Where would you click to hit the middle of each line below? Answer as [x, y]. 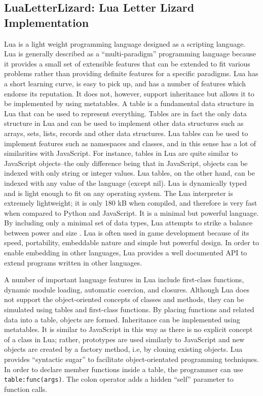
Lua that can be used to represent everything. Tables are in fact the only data [125, 113]
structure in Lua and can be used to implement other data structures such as [124, 123]
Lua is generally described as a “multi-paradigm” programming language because [130, 54]
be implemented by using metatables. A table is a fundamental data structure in [129, 103]
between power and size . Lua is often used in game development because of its [127, 232]
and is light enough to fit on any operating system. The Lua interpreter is [119, 193]
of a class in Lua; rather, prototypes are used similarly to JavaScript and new [124, 339]
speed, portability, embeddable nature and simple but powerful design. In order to [131, 242]
